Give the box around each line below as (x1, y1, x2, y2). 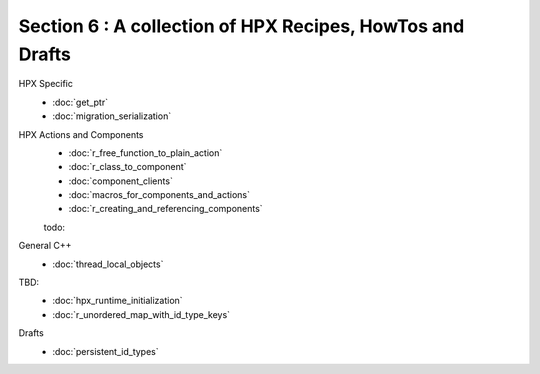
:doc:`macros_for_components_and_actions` (68, 189, 250, 201)
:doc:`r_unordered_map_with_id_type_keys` (52, 308, 230, 320)
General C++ (18, 240, 72, 252)
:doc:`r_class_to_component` (68, 161, 187, 173)
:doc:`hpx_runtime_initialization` (52, 295, 184, 307)
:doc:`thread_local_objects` (52, 258, 164, 270)
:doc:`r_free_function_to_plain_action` (68, 146, 223, 159)
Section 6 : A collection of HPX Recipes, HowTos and (18, 15, 465, 37)
